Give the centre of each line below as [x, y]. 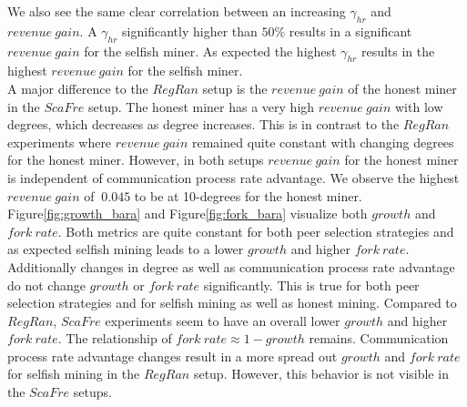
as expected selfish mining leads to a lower [126, 249]
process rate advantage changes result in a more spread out [173, 356]
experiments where [60, 142]
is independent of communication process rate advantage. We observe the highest [233, 177]
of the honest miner [402, 88]
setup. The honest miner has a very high [202, 106]
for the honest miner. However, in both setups [136, 160]
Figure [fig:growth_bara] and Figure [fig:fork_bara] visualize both [188, 214]
